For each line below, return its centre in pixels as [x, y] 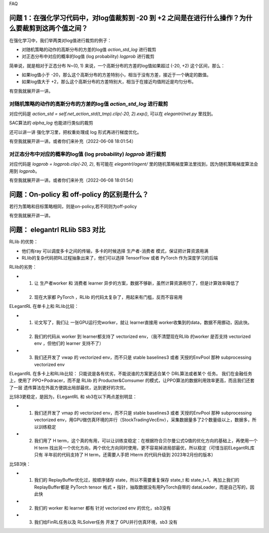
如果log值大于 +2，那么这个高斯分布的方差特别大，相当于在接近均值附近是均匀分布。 [109, 82]
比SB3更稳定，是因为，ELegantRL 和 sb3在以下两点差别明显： [73, 397]
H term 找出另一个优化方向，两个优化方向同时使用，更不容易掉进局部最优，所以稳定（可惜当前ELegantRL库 [144, 448]
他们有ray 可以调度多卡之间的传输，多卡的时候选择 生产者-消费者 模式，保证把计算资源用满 [115, 251]
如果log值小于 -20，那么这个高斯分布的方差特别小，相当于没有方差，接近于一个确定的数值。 [116, 75]
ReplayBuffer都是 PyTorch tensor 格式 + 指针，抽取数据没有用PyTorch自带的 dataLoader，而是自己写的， [142, 487]
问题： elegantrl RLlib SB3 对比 [57, 230]
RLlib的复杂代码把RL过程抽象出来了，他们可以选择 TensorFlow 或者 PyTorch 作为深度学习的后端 [120, 258]
